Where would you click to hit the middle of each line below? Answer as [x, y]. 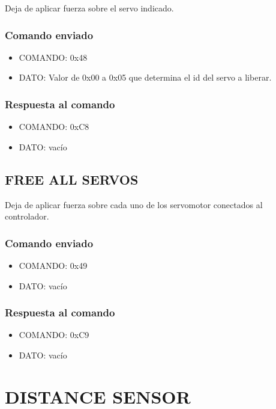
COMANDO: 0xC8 [54, 127]
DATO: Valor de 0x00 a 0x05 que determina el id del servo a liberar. [145, 77]
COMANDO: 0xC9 [54, 335]
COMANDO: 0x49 [53, 266]
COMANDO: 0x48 [53, 57]
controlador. [27, 216]
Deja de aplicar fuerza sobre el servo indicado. [89, 8]
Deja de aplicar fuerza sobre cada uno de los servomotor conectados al [134, 204]
